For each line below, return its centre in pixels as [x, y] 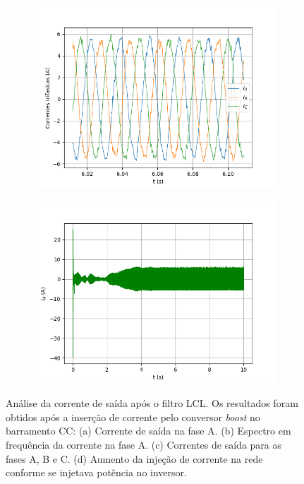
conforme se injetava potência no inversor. [96, 472]
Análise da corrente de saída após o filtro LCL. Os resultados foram [152, 403]
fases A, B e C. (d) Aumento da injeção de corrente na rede [134, 458]
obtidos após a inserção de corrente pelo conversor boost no [133, 417]
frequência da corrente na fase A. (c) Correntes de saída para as [144, 444]
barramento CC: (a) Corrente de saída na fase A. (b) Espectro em [148, 431]
